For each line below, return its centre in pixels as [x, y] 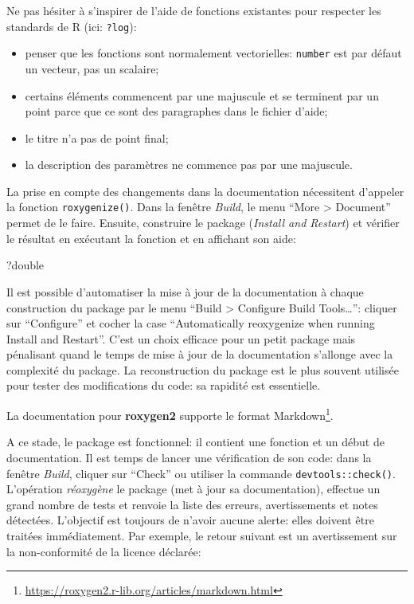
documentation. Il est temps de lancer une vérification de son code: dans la [189, 457]
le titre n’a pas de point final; [97, 137]
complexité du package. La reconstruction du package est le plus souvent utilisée [203, 369]
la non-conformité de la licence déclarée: [104, 551]
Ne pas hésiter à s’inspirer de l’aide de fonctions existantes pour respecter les [194, 10]
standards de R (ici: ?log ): [72, 26]
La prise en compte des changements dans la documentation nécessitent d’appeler [205, 191]
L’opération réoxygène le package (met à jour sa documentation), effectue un [193, 489]
